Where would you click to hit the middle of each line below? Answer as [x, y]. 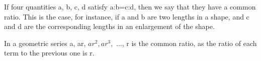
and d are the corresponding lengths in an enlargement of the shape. [109, 26]
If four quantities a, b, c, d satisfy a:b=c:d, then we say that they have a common [130, 6]
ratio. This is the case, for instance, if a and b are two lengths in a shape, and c [127, 16]
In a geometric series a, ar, [45, 43]
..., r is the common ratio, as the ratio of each [187, 43]
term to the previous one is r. [49, 53]
